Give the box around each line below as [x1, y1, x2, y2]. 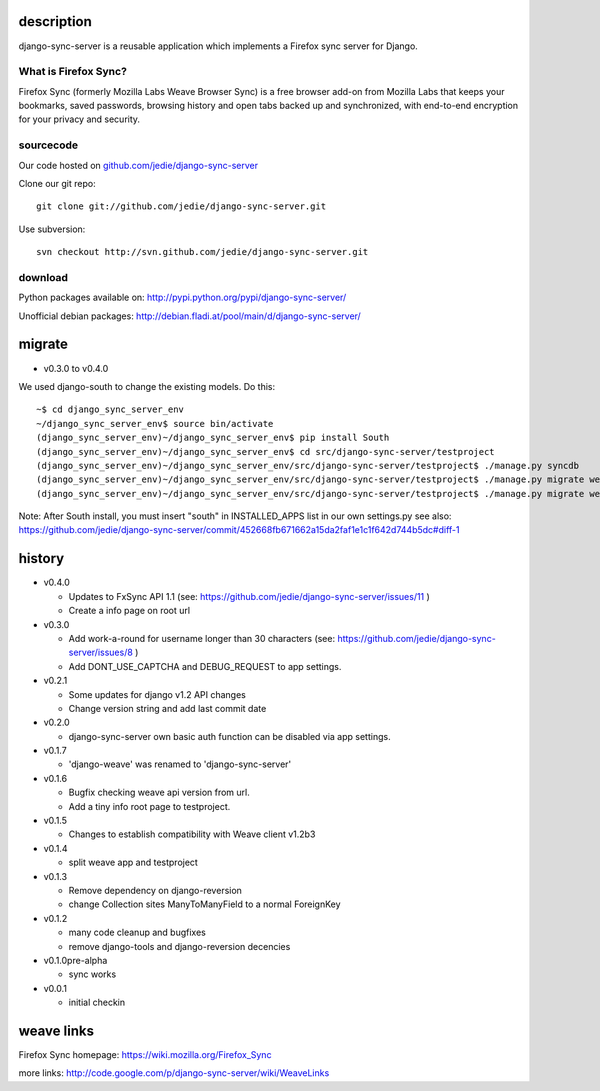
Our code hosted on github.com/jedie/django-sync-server [18, 159, 259, 171]
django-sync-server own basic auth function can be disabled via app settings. [68, 730, 391, 742]
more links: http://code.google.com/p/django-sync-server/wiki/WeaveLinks [18, 1067, 330, 1079]
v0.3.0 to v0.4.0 [43, 362, 109, 374]
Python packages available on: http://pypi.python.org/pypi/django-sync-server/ [18, 291, 347, 304]
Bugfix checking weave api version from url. [68, 786, 250, 799]
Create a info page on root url [68, 605, 190, 617]
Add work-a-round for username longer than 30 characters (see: [68, 632, 335, 644]
